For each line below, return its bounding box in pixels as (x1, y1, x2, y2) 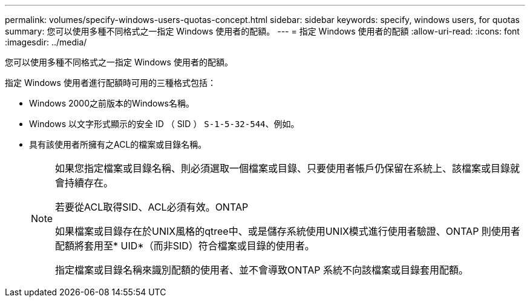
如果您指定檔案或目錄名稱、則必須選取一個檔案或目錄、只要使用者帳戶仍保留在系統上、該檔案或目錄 (55, 162, 511, 174)
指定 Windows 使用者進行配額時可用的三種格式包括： (5, 77, 216, 88)
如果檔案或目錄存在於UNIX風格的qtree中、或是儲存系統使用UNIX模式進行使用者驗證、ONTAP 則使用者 (55, 225, 520, 237)
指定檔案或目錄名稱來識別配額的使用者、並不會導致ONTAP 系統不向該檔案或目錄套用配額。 (55, 264, 469, 276)
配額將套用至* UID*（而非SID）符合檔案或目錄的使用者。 (55, 240, 315, 252)
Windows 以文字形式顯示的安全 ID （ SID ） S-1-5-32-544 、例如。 (29, 119, 299, 129)
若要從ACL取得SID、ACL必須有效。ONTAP (55, 201, 249, 213)
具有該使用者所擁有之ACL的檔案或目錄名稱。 (29, 139, 207, 149)
